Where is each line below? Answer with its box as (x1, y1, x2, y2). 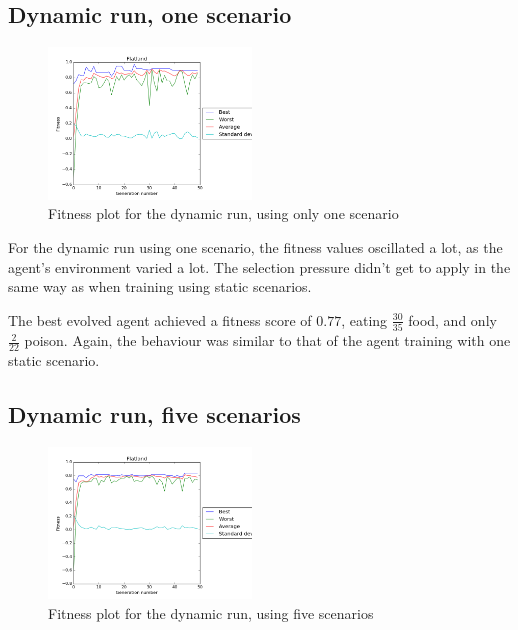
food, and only (408, 309, 497, 330)
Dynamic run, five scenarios (8, 398, 301, 429)
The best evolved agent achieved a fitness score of (8, 309, 312, 330)
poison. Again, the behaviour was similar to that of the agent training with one (24, 330, 511, 351)
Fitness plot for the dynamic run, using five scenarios (48, 602, 374, 623)
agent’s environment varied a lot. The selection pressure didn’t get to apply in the (8, 256, 511, 277)
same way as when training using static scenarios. (8, 276, 312, 297)
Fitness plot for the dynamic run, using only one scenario (48, 203, 399, 224)
